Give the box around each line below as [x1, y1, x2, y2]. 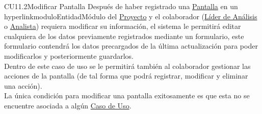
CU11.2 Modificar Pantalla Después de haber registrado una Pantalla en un [4, 1, 238, 11]
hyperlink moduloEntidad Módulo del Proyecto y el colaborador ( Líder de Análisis [4, 11, 257, 21]
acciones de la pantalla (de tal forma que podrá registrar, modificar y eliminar [4, 70, 248, 81]
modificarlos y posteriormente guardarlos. [4, 50, 134, 61]
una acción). [4, 80, 42, 91]
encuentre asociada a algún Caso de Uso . [4, 100, 132, 110]
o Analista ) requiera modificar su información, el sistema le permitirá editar [4, 21, 241, 31]
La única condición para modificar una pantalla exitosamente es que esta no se [4, 90, 250, 101]
